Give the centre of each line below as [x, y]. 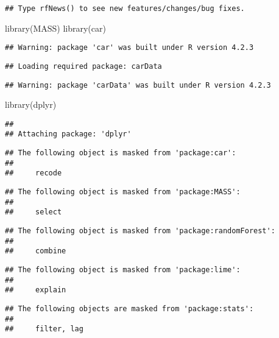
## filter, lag [44, 329]
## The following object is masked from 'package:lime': [123, 270]
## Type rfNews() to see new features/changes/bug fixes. [125, 9]
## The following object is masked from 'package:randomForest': [140, 231]
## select [34, 212]
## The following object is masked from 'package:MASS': [123, 192]
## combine [36, 251]
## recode [34, 173]
